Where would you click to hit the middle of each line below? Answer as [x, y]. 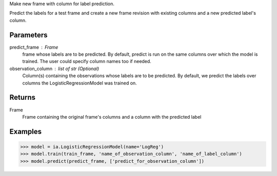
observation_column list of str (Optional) [54, 69]
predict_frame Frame [34, 47]
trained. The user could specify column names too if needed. [87, 61]
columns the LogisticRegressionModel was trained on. [80, 83]
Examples [26, 131]
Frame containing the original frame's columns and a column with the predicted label [112, 117]
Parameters [28, 35]
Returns [23, 97]
